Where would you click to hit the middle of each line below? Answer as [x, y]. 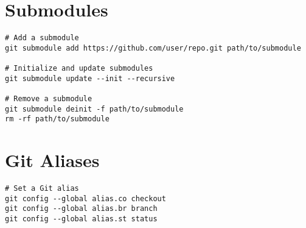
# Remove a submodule [49, 99]
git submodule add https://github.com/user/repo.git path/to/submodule [153, 48]
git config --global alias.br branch [81, 209]
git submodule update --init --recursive [90, 78]
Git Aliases [52, 160]
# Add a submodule [42, 38]
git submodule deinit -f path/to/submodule [94, 109]
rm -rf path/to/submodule [57, 119]
